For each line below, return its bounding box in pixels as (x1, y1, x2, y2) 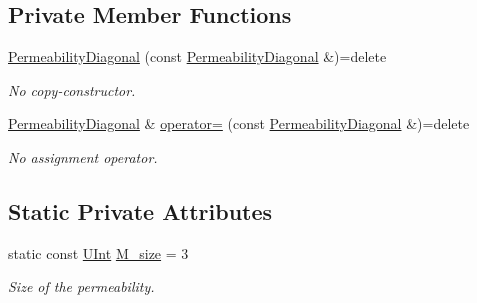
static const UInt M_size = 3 (8, 242, 189, 263)
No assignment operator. (8, 146, 158, 167)
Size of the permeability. (8, 276, 155, 297)
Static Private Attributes (8, 195, 273, 226)
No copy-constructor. (8, 79, 136, 100)
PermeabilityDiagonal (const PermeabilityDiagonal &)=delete (8, 46, 387, 67)
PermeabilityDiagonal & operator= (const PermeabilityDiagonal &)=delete (8, 113, 470, 134)
